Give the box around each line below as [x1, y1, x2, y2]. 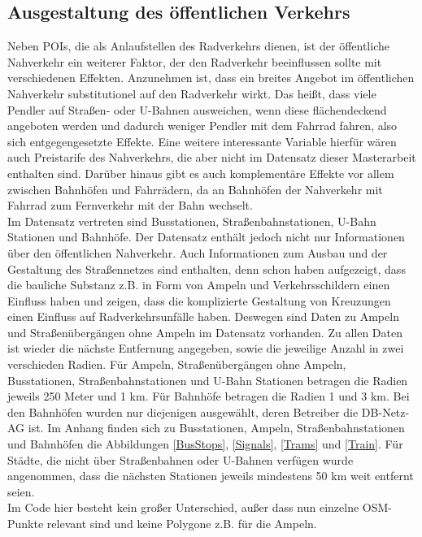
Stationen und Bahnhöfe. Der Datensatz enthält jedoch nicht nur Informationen [7, 228, 405, 245]
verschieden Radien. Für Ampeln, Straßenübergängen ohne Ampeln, [7, 356, 346, 373]
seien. [7, 483, 35, 500]
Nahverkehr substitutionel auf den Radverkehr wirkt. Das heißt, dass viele [7, 84, 376, 102]
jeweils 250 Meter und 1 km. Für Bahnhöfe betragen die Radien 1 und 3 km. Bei [7, 388, 410, 405]
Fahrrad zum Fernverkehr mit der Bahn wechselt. [7, 197, 253, 214]
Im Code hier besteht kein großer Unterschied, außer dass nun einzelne [7, 499, 359, 516]
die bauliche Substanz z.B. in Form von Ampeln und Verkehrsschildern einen [7, 276, 390, 293]
